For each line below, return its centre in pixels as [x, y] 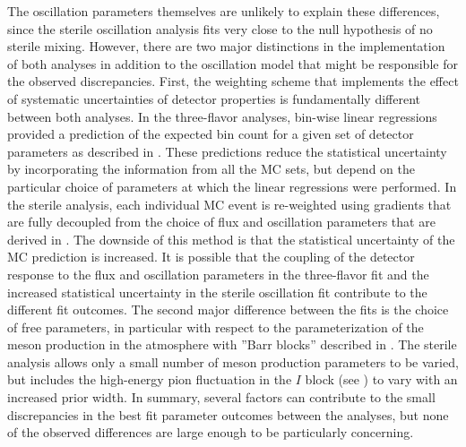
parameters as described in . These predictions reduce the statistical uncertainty [227, 151]
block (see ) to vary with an [381, 379]
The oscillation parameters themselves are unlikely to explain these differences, [224, 11]
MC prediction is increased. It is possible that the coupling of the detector [211, 257]
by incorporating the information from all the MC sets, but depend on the [211, 169]
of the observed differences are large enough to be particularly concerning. [211, 432]
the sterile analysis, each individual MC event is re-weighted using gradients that [229, 204]
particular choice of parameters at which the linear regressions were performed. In [232, 186]
